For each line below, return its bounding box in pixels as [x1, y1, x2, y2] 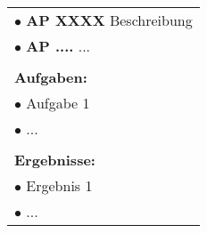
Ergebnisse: [14, 149, 95, 170]
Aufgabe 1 [26, 92, 90, 113]
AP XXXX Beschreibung [26, 10, 193, 30]
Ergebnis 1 [26, 175, 93, 196]
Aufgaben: [14, 67, 87, 87]
